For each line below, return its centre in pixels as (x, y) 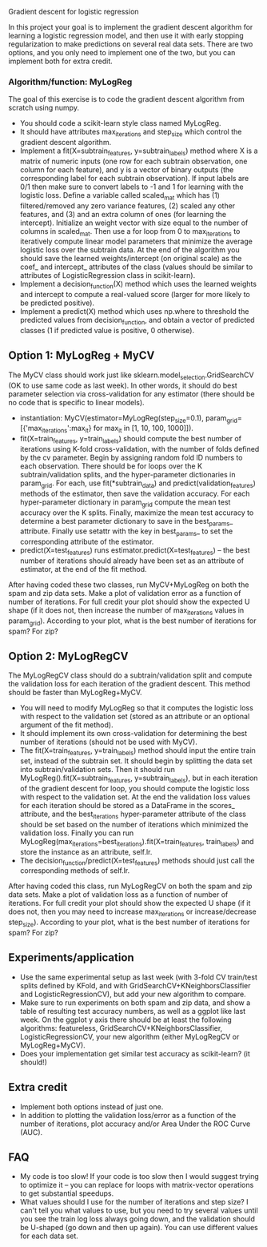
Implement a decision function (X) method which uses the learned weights (138, 285)
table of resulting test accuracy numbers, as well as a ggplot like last (133, 1011)
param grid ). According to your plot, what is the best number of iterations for (132, 621)
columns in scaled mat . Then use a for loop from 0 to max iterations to (130, 232)
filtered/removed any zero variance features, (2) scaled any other (128, 205)
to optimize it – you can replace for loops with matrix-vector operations (137, 1185)
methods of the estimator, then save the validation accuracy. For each (135, 493)
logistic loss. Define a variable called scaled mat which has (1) (120, 196)
